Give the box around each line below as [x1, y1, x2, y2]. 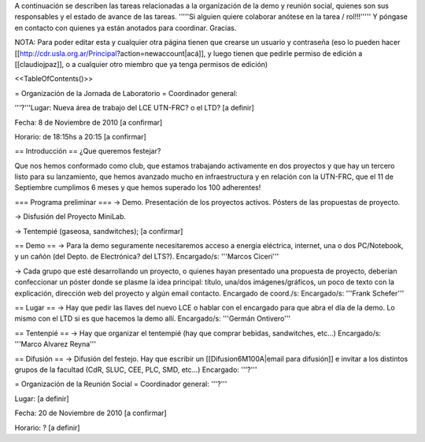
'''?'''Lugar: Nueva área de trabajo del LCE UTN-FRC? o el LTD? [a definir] [14, 103, 255, 113]
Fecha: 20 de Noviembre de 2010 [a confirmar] [14, 408, 167, 418]
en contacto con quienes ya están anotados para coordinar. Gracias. [14, 23, 237, 32]
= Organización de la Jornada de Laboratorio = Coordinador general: [14, 88, 238, 98]
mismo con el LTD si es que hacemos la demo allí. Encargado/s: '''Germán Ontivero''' [14, 314, 291, 323]
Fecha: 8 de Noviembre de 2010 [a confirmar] [14, 117, 163, 127]
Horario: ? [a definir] [14, 422, 80, 433]
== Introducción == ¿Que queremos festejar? [14, 147, 161, 156]
